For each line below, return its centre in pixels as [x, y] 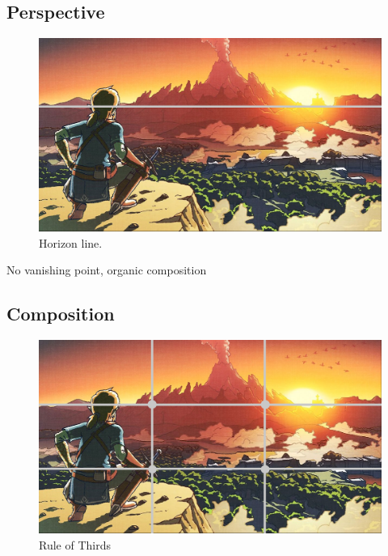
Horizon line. [71, 242]
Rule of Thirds [75, 544]
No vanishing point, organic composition [107, 270]
